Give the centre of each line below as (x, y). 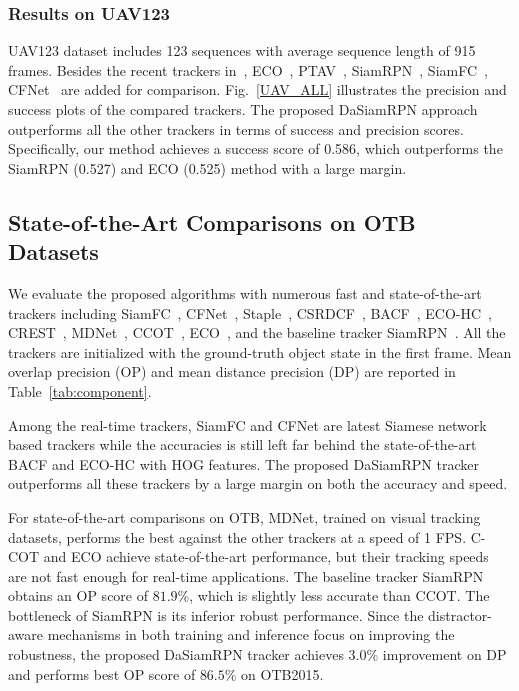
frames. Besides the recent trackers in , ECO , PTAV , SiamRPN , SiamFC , (248, 69)
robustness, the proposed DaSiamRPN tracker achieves (176, 654)
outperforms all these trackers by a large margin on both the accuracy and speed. (258, 483)
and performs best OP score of (102, 673)
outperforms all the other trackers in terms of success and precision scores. (236, 128)
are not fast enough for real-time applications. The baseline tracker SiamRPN (246, 575)
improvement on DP (444, 654)
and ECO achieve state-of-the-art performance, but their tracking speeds (266, 556)
